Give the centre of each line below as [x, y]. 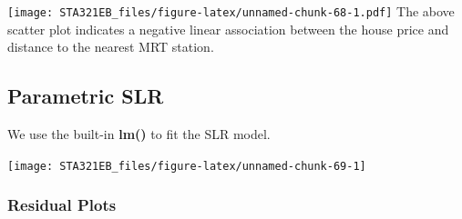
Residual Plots [62, 205]
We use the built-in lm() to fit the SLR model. [139, 134]
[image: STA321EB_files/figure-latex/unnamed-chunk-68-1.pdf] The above [231, 11]
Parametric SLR [86, 96]
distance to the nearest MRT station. [111, 47]
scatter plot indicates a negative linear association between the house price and [228, 29]
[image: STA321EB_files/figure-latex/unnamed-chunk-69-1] [187, 166]
